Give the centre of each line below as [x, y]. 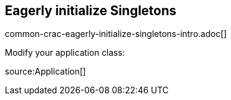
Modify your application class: [65, 53]
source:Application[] [45, 72]
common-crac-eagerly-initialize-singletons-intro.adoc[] [116, 34]
